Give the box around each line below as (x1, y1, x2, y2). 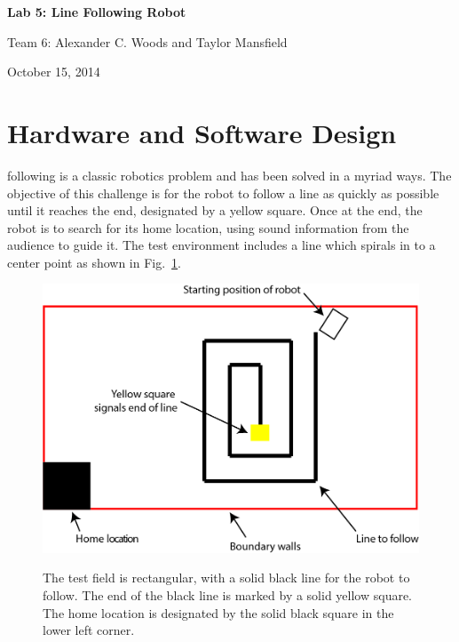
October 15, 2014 (7, 62, 100, 81)
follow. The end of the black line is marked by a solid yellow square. (43, 586, 413, 605)
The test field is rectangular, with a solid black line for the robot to (43, 568, 410, 587)
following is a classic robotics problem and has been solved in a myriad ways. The (7, 165, 452, 184)
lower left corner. (43, 621, 135, 639)
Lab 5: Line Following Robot (7, 3, 186, 20)
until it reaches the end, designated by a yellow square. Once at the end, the (7, 201, 423, 220)
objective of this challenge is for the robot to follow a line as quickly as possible (7, 183, 439, 202)
